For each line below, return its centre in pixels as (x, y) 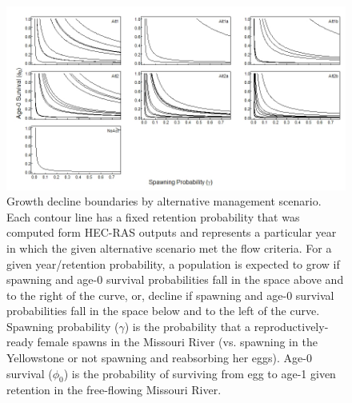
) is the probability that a (187, 326)
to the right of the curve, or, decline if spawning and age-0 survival (170, 295)
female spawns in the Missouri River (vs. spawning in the (177, 342)
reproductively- (291, 326)
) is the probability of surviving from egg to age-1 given (200, 373)
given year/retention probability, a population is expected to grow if (173, 263)
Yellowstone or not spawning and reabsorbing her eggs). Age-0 (159, 358)
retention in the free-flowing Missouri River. (114, 390)
